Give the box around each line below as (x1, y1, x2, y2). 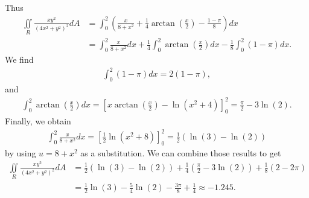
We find (5, 53, 34, 66)
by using (5, 147, 36, 159)
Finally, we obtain (5, 115, 71, 127)
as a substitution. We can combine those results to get (80, 147, 281, 159)
